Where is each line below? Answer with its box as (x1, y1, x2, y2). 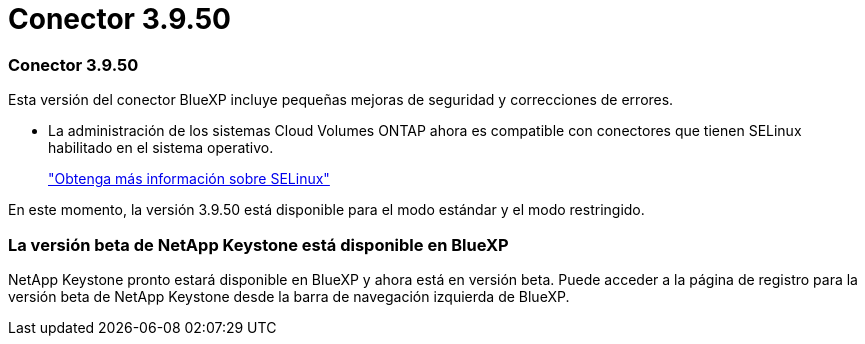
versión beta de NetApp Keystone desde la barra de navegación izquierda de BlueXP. (8, 287, 570, 305)
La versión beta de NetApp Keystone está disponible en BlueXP (8, 234, 509, 255)
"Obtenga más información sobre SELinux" (48, 170, 330, 188)
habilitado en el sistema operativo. (48, 139, 274, 157)
